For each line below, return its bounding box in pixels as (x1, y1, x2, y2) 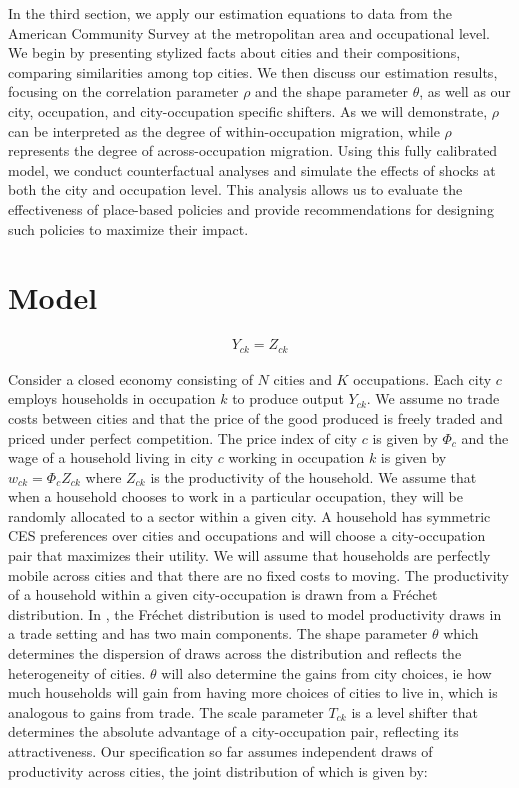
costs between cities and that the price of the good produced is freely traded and (8, 407, 503, 428)
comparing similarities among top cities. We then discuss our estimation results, (8, 61, 498, 82)
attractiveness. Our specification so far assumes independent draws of (8, 741, 433, 762)
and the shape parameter (255, 81, 409, 102)
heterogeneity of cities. (8, 662, 146, 683)
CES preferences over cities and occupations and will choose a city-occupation (8, 525, 486, 546)
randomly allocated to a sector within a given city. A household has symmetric (8, 505, 491, 526)
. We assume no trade (366, 388, 500, 409)
